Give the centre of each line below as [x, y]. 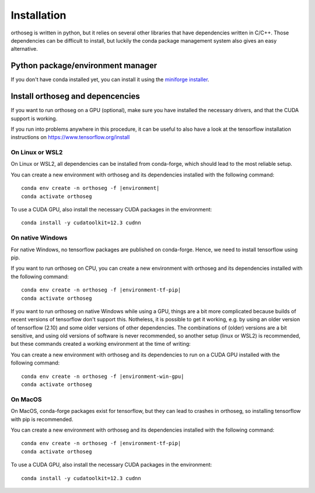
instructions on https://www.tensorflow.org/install [70, 137]
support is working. [34, 118]
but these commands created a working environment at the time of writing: [101, 344]
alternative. [24, 49]
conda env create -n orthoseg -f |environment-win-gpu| [103, 376]
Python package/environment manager [84, 66]
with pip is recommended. [42, 419]
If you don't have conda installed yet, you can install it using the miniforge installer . [110, 79]
